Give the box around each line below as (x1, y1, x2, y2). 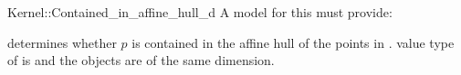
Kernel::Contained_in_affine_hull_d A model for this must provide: (7, 3, 393, 21)
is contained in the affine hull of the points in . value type (131, 33, 455, 52)
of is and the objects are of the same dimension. (7, 51, 275, 70)
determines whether (7, 33, 117, 52)
